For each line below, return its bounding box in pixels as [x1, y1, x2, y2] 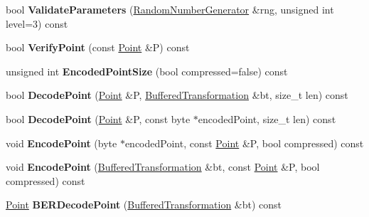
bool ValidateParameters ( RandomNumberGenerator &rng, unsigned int [6, 2, 334, 16]
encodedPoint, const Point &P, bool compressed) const [124, 135, 364, 150]
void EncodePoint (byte [6, 135, 117, 150]
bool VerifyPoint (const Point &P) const [6, 40, 190, 55]
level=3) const [6, 16, 68, 31]
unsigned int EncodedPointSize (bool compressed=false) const [6, 63, 288, 78]
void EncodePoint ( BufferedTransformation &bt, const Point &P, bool [6, 159, 320, 174]
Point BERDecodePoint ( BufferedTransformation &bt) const [6, 197, 282, 212]
